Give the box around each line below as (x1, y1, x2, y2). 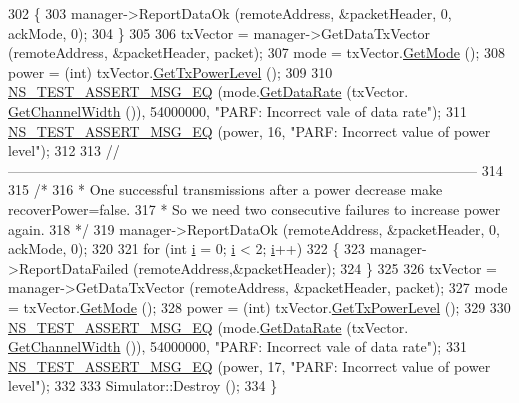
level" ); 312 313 (8, 140, 102, 161)
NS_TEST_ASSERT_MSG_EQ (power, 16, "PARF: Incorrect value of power (8, 120, 491, 141)
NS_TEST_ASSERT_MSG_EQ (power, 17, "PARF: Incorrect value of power (8, 355, 491, 376)
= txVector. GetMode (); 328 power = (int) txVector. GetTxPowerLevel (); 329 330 (8, 296, 511, 317)
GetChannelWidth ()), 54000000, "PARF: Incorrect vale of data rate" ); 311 (8, 100, 467, 121)
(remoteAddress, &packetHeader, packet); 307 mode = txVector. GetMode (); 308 (8, 42, 505, 63)
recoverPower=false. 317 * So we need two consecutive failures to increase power (8, 198, 501, 219)
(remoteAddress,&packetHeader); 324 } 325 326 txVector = (133, 257, 497, 278)
